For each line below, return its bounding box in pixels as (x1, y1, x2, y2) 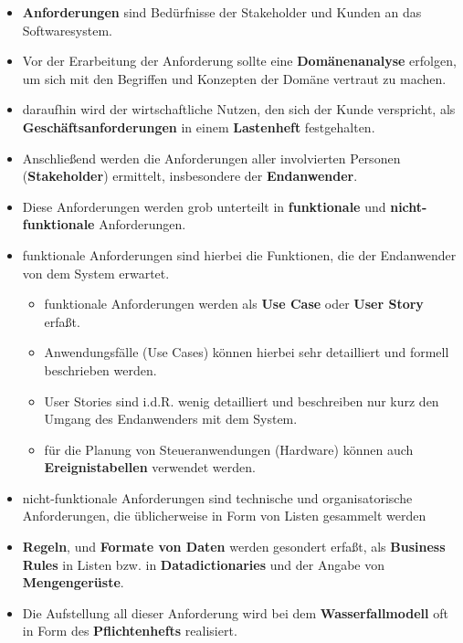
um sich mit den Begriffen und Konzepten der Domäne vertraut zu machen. (22, 69, 447, 88)
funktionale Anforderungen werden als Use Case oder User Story (44, 294, 424, 313)
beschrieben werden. (44, 360, 157, 379)
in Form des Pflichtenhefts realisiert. (22, 621, 237, 640)
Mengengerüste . (22, 573, 124, 592)
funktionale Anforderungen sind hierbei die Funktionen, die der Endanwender (22, 245, 457, 264)
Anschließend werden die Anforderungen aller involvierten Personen (22, 148, 401, 167)
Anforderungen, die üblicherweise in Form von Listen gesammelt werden (22, 506, 426, 525)
